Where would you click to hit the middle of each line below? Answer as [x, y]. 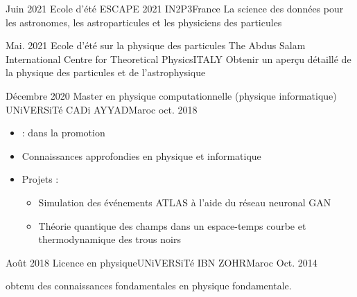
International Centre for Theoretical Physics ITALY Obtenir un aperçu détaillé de [178, 58]
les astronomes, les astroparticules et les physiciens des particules [144, 22]
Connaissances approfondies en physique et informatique [141, 155]
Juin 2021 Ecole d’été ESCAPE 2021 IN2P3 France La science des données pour [175, 8]
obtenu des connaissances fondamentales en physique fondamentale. [149, 286]
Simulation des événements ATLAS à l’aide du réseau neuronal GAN [185, 202]
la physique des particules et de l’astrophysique [106, 72]
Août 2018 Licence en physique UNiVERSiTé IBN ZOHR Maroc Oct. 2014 [162, 262]
